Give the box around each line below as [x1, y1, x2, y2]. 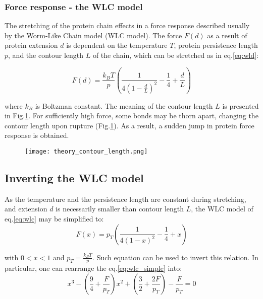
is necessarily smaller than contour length [56, 203, 184, 214]
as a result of [207, 30, 247, 40]
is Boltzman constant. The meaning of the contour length [35, 100, 213, 111]
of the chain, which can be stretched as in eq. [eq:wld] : [92, 50, 258, 60]
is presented [222, 100, 259, 111]
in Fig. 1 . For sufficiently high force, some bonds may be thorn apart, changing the [5, 110, 258, 121]
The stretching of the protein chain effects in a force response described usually [5, 20, 250, 31]
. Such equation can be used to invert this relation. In [92, 252, 258, 262]
